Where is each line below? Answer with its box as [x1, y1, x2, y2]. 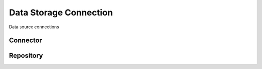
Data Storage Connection [9, 7, 113, 18]
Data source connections [9, 24, 59, 30]
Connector [9, 36, 42, 45]
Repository [9, 52, 43, 60]
